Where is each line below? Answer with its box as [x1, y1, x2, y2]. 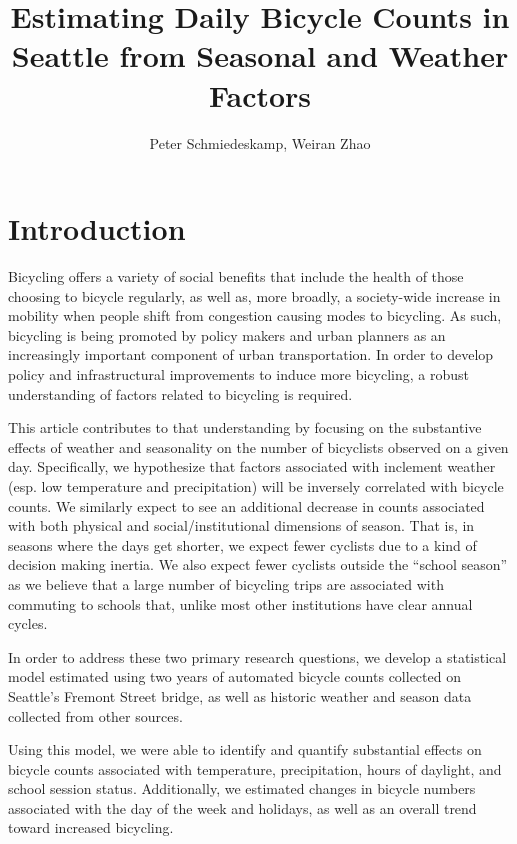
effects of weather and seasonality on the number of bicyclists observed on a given [8, 436, 509, 457]
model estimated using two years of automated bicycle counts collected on [8, 666, 461, 687]
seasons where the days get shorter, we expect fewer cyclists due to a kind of [8, 534, 477, 555]
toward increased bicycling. [8, 817, 174, 838]
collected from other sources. [8, 705, 183, 726]
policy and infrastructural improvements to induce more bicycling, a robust [8, 364, 469, 384]
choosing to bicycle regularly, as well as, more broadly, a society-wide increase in [8, 285, 501, 306]
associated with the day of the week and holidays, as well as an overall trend [8, 797, 477, 818]
